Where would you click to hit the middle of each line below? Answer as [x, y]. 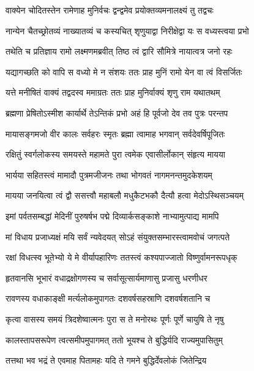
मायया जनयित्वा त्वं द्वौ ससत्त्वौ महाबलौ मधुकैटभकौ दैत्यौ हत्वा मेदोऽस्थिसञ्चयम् [125, 195]
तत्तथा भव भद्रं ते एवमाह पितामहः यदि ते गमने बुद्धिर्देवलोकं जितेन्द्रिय [106, 360]
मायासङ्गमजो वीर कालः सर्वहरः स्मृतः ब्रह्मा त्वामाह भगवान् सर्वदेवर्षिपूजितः [115, 133]
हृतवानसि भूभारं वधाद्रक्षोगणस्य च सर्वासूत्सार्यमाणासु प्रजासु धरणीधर [106, 277]
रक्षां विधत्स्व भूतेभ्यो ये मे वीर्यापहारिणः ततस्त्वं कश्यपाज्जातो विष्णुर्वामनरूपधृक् [121, 257]
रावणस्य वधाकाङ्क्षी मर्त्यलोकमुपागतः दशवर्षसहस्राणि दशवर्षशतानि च [108, 298]
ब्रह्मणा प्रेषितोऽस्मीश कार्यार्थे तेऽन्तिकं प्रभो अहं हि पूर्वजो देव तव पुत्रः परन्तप [117, 113]
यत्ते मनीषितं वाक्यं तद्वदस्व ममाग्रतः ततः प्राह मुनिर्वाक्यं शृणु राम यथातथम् [113, 92]
